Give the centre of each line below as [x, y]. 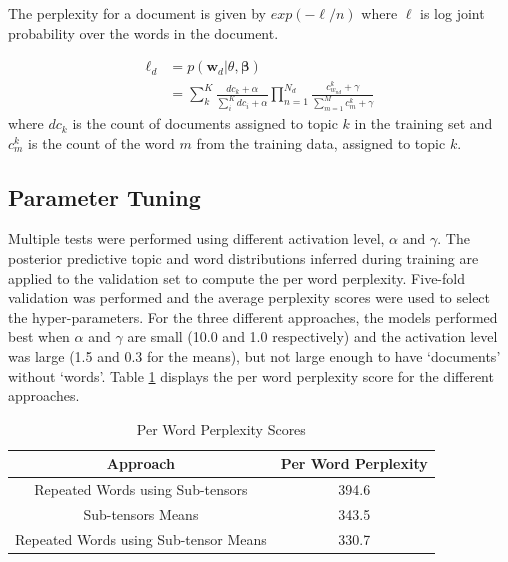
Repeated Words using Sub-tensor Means [141, 538]
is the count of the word [101, 142]
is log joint [452, 13]
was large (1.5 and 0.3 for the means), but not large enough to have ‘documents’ [254, 356]
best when [39, 336]
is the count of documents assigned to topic [205, 123]
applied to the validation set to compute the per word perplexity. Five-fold [236, 277]
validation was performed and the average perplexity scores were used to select [249, 297]
